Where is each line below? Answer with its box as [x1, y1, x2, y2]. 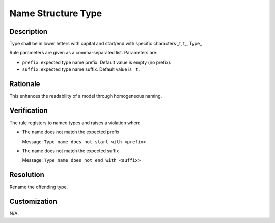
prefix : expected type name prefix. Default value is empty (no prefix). [22, 59, 172, 65]
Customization [9, 197, 58, 206]
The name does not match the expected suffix [22, 148, 119, 154]
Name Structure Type [9, 8, 102, 19]
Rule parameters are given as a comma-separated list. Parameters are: [9, 50, 158, 56]
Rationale [9, 79, 40, 89]
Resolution [9, 171, 44, 179]
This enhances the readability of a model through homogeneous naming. [9, 93, 162, 99]
